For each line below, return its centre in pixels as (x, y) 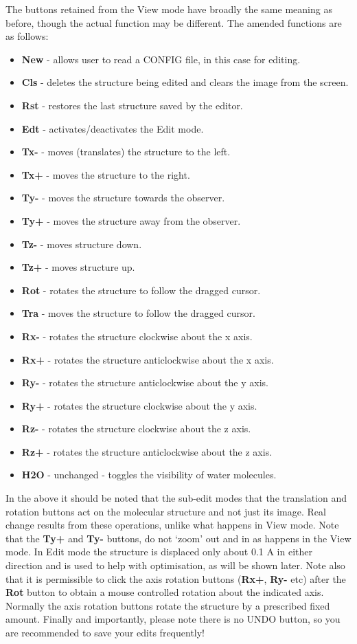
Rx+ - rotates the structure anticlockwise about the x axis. (148, 359)
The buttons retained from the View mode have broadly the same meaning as (169, 9)
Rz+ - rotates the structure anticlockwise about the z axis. (147, 451)
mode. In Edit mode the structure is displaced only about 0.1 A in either (159, 552)
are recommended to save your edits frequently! (105, 632)
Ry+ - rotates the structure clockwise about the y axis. (139, 405)
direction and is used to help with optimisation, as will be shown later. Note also (175, 565)
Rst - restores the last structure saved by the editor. (132, 105)
